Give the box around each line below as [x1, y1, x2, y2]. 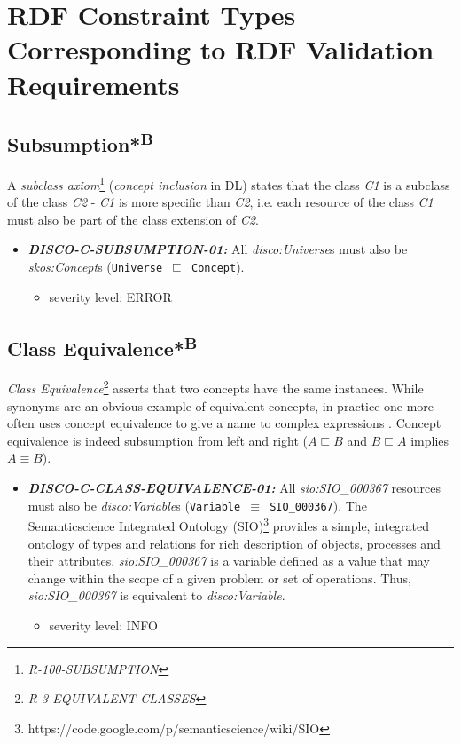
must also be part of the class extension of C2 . [7, 210, 259, 228]
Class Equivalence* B [7, 330, 198, 361]
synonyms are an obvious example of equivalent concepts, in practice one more [7, 396, 434, 415]
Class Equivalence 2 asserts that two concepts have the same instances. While [7, 376, 424, 398]
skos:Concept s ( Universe [27, 257, 163, 275]
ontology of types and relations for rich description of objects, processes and [27, 534, 441, 552]
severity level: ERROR [49, 287, 172, 305]
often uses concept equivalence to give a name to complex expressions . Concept [7, 414, 441, 432]
